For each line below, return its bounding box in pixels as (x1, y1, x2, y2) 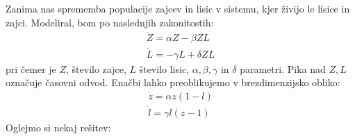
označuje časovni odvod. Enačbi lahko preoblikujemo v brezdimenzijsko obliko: (6, 75, 340, 90)
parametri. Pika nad (240, 61, 326, 76)
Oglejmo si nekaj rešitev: (6, 120, 111, 135)
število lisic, (139, 61, 189, 76)
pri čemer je (6, 61, 56, 76)
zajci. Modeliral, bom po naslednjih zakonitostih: (6, 15, 214, 29)
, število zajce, (66, 61, 126, 76)
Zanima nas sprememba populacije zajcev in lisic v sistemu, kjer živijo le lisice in (6, 1, 350, 15)
